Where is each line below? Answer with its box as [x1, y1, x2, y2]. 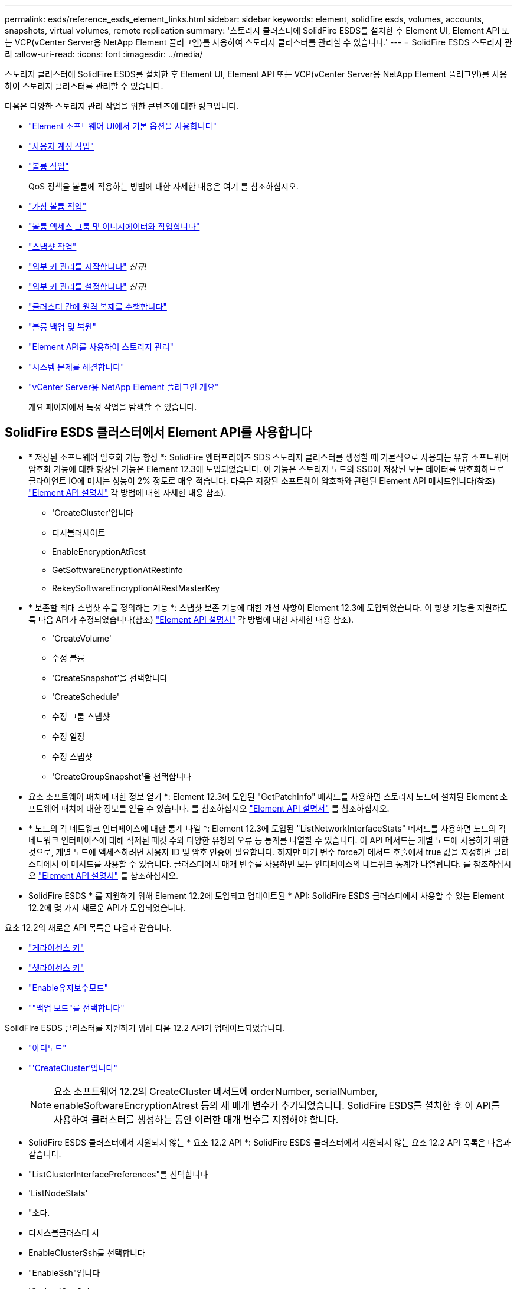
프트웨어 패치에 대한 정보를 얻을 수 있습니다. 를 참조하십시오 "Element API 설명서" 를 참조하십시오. [28, 803, 390, 813]
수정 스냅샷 [52, 751, 93, 761]
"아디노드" [28, 1042, 67, 1053]
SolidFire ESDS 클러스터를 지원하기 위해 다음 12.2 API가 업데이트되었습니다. [5, 1022, 286, 1033]
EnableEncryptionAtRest [52, 546, 146, 557]
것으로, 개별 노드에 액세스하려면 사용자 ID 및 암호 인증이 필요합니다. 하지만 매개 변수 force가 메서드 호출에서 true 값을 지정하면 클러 [28, 846, 509, 857]
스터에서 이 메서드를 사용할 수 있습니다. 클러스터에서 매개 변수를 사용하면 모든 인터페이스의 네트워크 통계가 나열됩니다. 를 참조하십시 [28, 858, 512, 869]
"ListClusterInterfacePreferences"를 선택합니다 [28, 1169, 208, 1179]
